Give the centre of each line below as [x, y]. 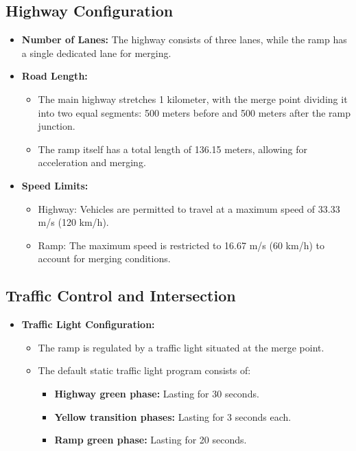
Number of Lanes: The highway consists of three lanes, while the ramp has [184, 39]
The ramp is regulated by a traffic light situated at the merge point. [181, 347]
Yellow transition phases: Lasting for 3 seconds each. [173, 416]
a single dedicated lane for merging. [96, 53]
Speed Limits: [55, 185]
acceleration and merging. [92, 162]
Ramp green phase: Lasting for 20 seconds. [151, 440]
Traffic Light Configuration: [88, 324]
